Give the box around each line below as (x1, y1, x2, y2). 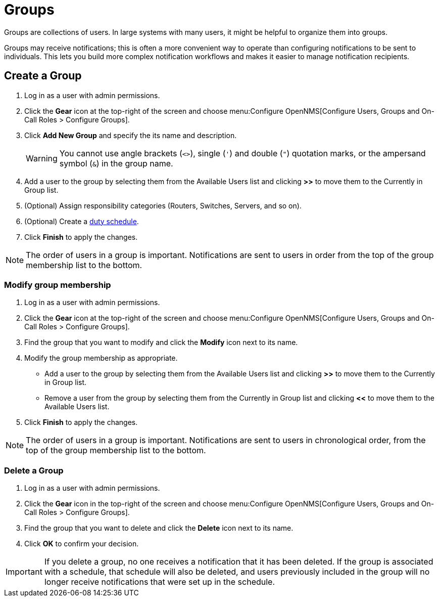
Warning (26, 153, 58, 163)
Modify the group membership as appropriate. (24, 354, 178, 363)
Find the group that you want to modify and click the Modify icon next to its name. (24, 338, 298, 347)
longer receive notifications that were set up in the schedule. (44, 577, 275, 587)
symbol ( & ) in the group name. (59, 158, 173, 168)
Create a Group (4, 69, 82, 82)
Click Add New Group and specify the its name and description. (24, 131, 237, 140)
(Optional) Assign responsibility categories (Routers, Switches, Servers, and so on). (24, 201, 302, 210)
